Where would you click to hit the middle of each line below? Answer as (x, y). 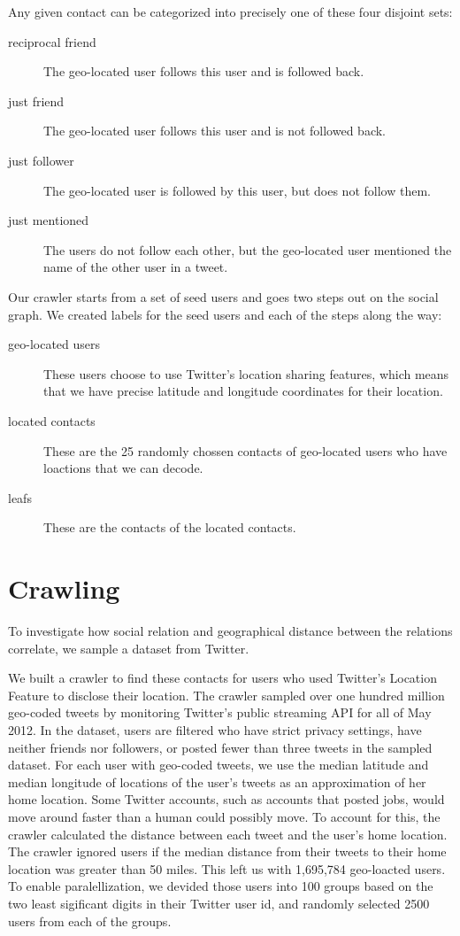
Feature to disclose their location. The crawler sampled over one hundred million (226, 695)
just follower (41, 160)
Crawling (64, 588)
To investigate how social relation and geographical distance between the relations (230, 630)
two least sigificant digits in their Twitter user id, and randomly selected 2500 (219, 903)
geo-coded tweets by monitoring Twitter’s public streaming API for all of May (220, 712)
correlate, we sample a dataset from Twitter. (129, 648)
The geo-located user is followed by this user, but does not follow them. (237, 190)
